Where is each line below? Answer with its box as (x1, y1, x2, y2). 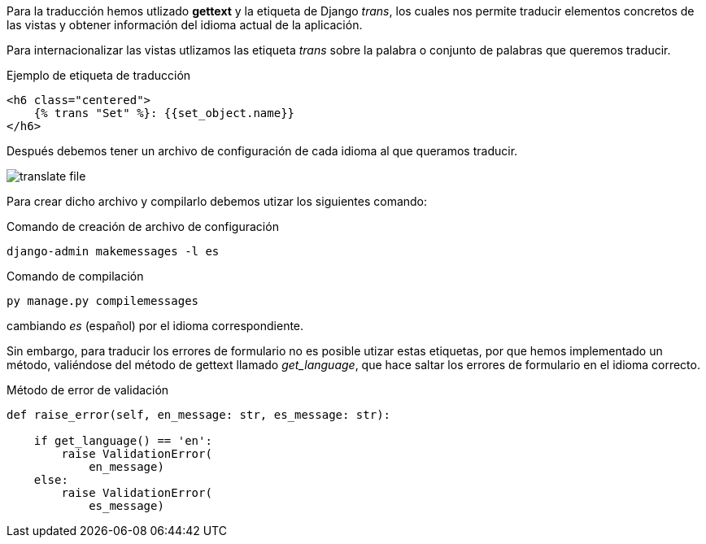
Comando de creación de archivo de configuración (7, 220, 279, 233)
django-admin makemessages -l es (7, 245, 220, 258)
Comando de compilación (7, 269, 144, 283)
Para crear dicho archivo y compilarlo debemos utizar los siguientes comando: (7, 194, 428, 208)
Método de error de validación (7, 383, 169, 397)
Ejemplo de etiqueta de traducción (7, 68, 191, 82)
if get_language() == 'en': (33, 434, 212, 447)
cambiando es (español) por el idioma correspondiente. (7, 319, 304, 333)
